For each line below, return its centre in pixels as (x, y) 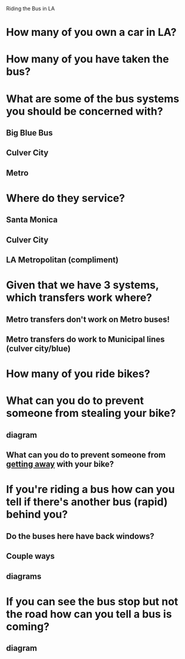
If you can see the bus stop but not (92, 602)
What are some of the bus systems (93, 99)
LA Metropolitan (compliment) (62, 260)
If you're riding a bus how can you (90, 490)
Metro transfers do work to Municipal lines (85, 340)
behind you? (37, 514)
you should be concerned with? (85, 111)
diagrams (24, 576)
